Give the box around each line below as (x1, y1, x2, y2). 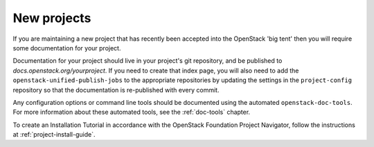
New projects (12, 10, 91, 26)
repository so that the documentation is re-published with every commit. (12, 86, 220, 94)
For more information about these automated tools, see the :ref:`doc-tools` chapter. (12, 108, 251, 117)
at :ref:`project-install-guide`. (12, 130, 96, 139)
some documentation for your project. (12, 43, 121, 52)
